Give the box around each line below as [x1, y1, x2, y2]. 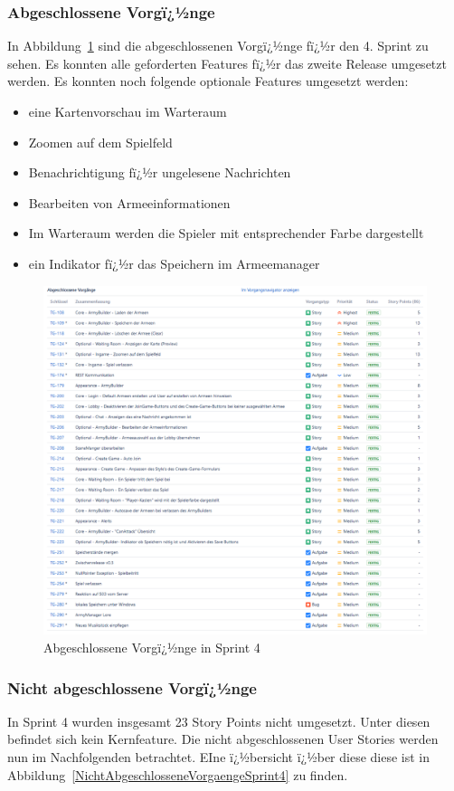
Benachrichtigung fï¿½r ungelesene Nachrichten [28, 163, 291, 182]
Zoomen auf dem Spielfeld [28, 132, 173, 151]
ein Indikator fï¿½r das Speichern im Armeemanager [28, 253, 320, 272]
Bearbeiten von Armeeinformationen [28, 193, 231, 212]
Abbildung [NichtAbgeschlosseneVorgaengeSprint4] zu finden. [7, 765, 348, 784]
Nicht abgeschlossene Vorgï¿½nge [7, 676, 257, 699]
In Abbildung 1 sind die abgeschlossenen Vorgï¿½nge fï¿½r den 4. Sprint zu [7, 36, 429, 55]
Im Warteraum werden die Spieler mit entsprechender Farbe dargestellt [28, 224, 424, 243]
